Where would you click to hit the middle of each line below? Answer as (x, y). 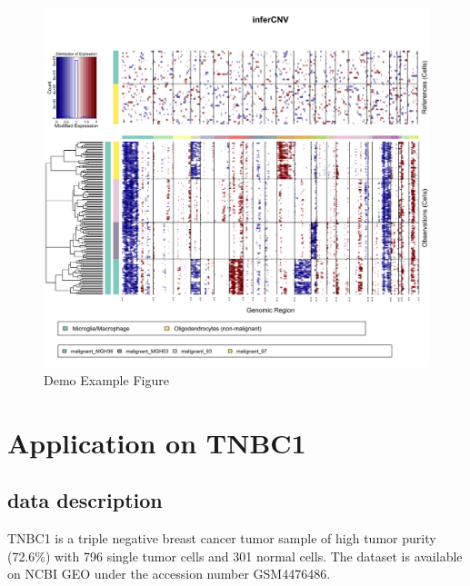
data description (85, 500)
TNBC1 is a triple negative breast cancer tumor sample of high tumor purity (222, 538)
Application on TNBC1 (157, 442)
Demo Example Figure (106, 379)
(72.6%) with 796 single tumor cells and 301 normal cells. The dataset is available (235, 556)
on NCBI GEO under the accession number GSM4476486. (169, 574)
